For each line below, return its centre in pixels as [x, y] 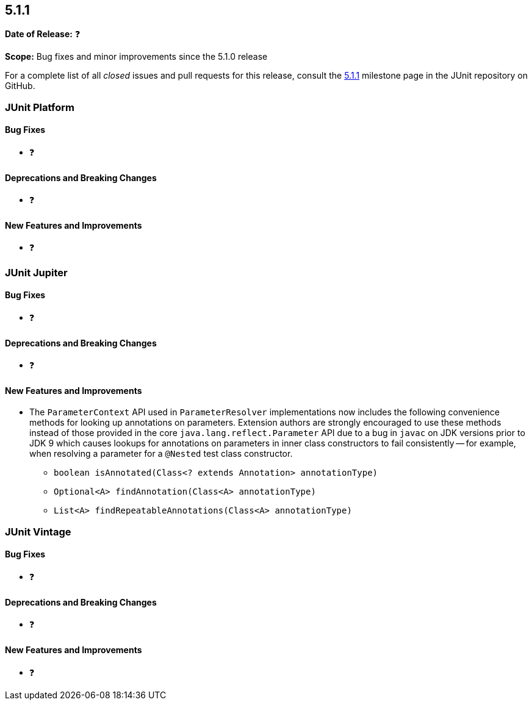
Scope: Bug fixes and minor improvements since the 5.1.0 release [136, 57]
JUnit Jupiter [36, 272]
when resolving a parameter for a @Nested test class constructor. [161, 454]
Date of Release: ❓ [43, 34]
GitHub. [20, 86]
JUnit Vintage [38, 531]
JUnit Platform [40, 107]
